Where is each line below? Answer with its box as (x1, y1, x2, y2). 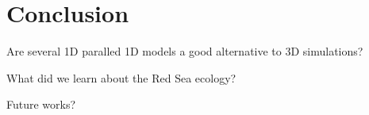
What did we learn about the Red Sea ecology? (6, 69, 236, 86)
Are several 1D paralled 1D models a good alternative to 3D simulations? (6, 43, 363, 59)
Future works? (6, 96, 76, 113)
